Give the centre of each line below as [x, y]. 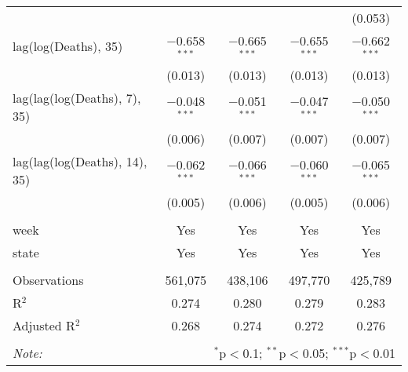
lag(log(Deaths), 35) [68, 46]
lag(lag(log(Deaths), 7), [77, 97]
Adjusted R [44, 325]
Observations [48, 279]
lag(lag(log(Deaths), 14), [80, 161]
